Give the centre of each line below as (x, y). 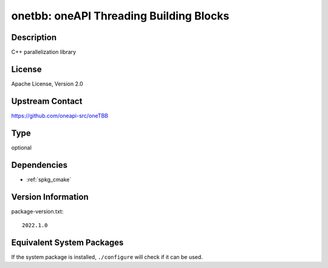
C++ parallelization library (44, 52)
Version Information (50, 197)
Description (34, 37)
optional (21, 147)
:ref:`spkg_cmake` (49, 179)
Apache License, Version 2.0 (47, 84)
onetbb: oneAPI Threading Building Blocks (120, 16)
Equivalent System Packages (67, 242)
